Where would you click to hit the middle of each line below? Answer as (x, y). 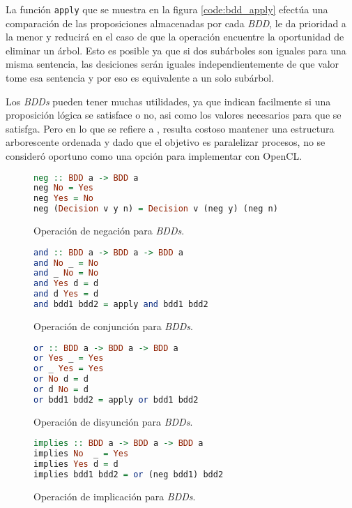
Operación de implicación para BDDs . (115, 496)
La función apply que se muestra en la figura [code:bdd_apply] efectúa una (167, 9)
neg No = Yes (63, 188)
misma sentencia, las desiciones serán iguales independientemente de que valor (173, 64)
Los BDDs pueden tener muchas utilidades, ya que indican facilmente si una (168, 101)
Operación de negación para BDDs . (109, 231)
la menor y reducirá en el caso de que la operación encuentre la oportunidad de (175, 37)
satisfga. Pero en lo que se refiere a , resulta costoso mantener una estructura (170, 128)
